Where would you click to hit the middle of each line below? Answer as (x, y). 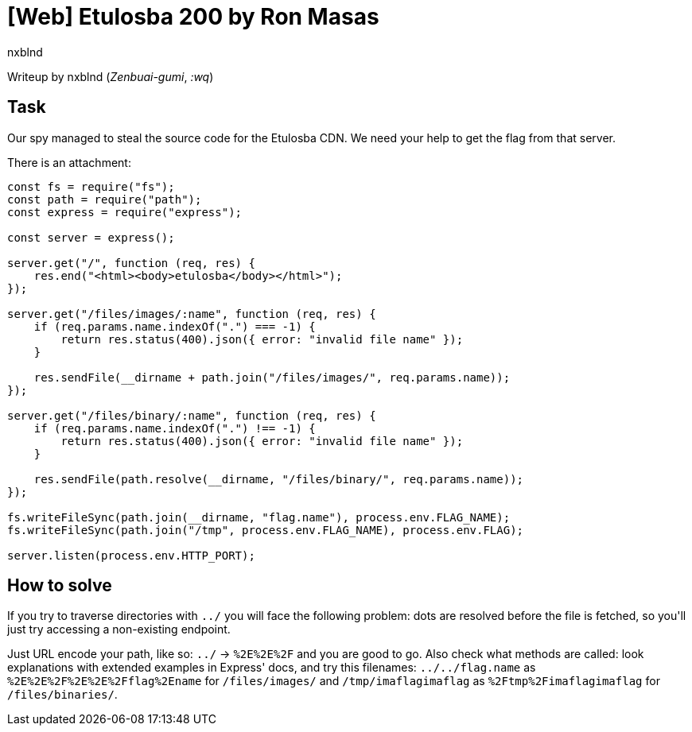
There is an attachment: (69, 162)
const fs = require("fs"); (91, 186)
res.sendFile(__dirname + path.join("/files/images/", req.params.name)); (272, 377)
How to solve (60, 586)
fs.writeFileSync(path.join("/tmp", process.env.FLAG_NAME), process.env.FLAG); (266, 530)
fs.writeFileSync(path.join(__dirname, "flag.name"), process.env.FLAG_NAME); (259, 517)
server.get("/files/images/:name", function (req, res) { (192, 314)
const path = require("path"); (105, 199)
